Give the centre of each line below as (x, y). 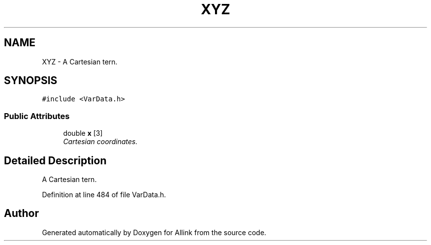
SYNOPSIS (31, 81)
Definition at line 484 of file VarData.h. (104, 195)
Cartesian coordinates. (100, 142)
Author (21, 214)
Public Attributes (37, 116)
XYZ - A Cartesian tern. (80, 61)
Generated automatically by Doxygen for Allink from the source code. (154, 232)
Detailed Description (55, 160)
